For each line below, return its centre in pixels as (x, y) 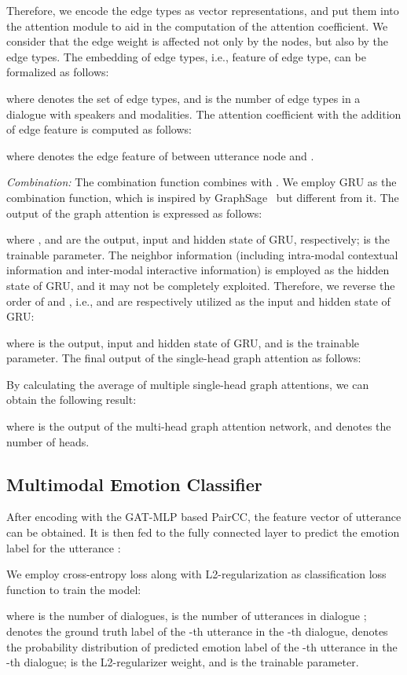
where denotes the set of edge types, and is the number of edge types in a (183, 98)
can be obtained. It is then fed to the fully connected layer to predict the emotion (203, 532)
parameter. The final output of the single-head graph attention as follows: (184, 358)
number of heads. (48, 441)
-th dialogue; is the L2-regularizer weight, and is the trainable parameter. (183, 662)
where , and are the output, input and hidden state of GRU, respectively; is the (198, 239)
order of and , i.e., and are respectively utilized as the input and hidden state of (198, 301)
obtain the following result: (71, 400)
